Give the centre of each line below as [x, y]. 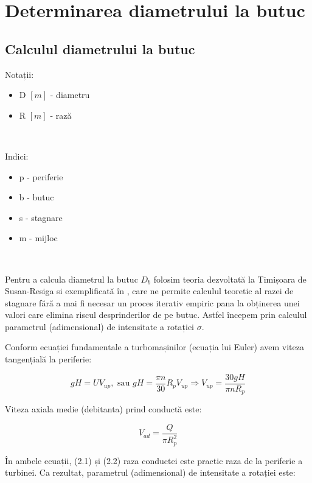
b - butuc [36, 197]
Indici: [17, 156]
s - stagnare [41, 217]
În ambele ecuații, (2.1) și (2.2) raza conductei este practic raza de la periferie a [154, 460]
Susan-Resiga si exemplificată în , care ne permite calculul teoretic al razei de [149, 291]
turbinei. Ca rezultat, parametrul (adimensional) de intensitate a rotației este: [150, 472]
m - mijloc [38, 238]
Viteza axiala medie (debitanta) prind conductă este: [103, 409]
